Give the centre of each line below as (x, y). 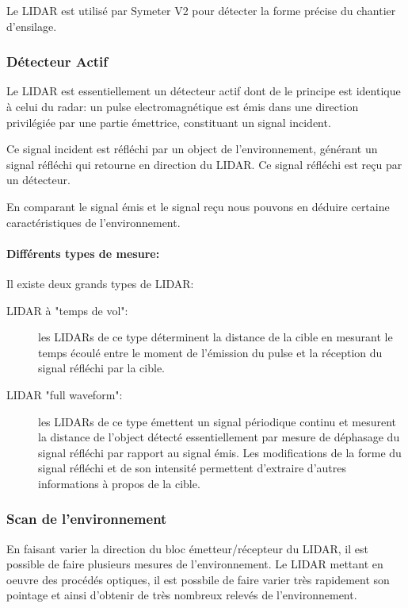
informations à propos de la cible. (119, 483)
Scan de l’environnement (87, 519)
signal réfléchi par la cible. (101, 368)
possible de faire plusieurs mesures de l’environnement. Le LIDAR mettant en (195, 564)
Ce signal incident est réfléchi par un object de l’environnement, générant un (192, 149)
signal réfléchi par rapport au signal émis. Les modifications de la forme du (220, 452)
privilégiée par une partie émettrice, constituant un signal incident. (169, 122)
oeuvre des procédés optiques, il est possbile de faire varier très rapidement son (198, 579)
